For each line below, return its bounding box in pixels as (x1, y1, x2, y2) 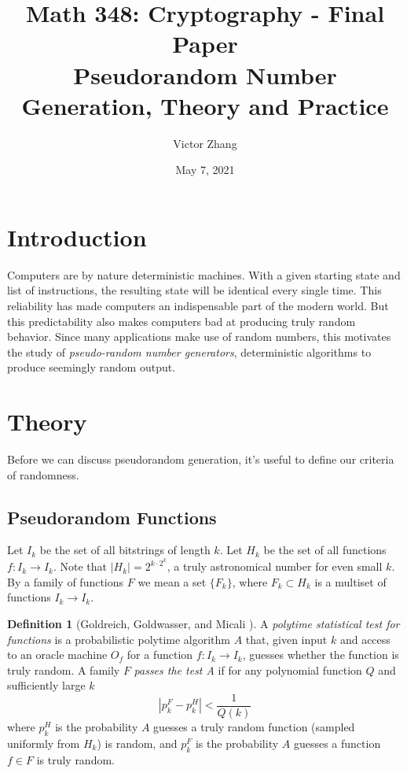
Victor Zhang (173, 135, 237, 151)
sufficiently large (7, 677, 86, 693)
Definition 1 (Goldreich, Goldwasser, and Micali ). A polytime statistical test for (7, 615, 400, 631)
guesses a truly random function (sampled (153, 718, 355, 734)
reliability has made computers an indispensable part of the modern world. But (7, 298, 389, 313)
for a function (126, 646, 193, 663)
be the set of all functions (263, 542, 387, 558)
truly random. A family (7, 661, 120, 678)
